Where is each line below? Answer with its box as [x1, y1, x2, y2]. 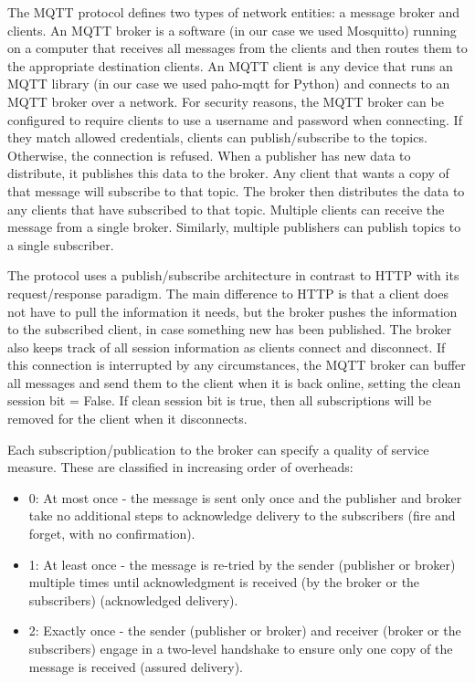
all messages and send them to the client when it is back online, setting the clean [7, 373, 461, 392]
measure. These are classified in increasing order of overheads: [7, 457, 354, 477]
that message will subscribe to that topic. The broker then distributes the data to [7, 181, 465, 200]
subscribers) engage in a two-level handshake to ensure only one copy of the [28, 639, 453, 657]
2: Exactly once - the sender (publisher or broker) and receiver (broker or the [28, 621, 461, 640]
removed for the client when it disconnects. [7, 409, 248, 428]
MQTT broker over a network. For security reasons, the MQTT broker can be [7, 91, 444, 110]
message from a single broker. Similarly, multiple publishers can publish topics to [7, 217, 461, 236]
